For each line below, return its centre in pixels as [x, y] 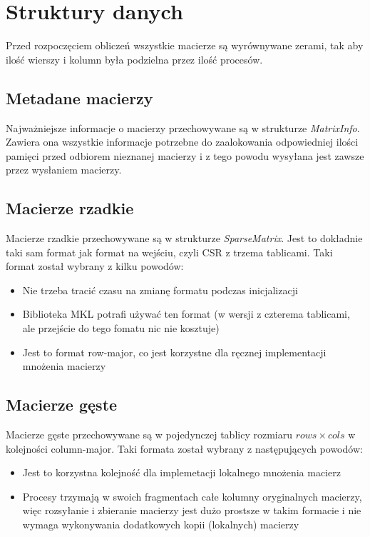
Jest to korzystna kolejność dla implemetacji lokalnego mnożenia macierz [181, 472]
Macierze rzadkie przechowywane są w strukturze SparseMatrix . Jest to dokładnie [184, 238]
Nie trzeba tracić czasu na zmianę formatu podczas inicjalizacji [160, 290]
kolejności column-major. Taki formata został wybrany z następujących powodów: [184, 448]
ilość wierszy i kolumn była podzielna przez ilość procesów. [134, 59]
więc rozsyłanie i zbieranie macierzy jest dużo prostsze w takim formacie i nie [192, 510]
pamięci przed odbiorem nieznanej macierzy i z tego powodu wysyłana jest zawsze [185, 155]
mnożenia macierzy [64, 366]
